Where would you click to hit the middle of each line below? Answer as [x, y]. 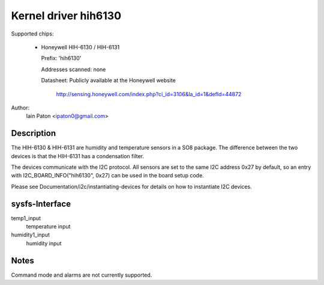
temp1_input [26, 218]
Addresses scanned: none [73, 69]
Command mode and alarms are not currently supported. [82, 275]
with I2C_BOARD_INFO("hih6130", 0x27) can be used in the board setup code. [107, 176]
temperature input [48, 227]
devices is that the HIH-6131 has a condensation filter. [77, 156]
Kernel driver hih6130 [66, 16]
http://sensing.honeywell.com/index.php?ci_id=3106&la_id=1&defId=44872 [149, 94]
